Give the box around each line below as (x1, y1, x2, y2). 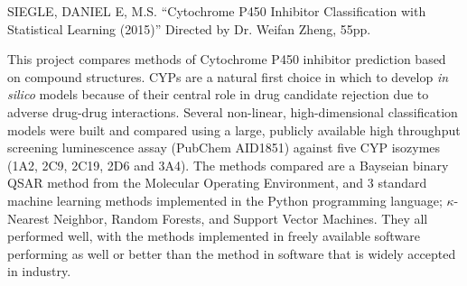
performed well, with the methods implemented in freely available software (7, 226, 420, 245)
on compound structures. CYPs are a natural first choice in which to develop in (7, 67, 449, 86)
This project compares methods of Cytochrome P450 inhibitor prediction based (7, 50, 446, 69)
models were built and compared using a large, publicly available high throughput (7, 120, 461, 139)
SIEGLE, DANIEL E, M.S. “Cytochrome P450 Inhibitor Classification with (7, 2, 426, 20)
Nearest (7, 208, 50, 227)
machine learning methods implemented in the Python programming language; (7, 190, 443, 209)
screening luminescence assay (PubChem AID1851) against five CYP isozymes (7, 138, 441, 157)
